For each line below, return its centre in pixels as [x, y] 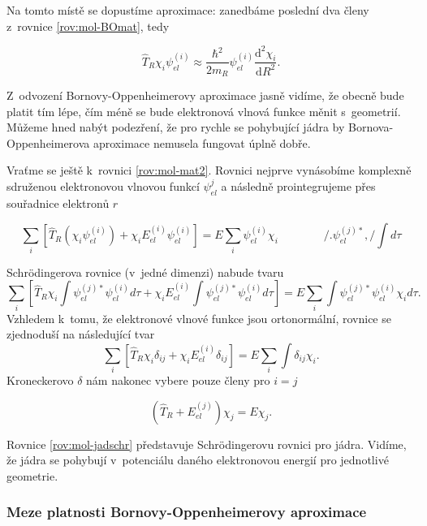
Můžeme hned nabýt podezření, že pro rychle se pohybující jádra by [176, 127]
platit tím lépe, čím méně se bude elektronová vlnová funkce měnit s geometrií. [204, 111]
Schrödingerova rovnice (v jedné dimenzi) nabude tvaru [145, 272]
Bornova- [371, 127]
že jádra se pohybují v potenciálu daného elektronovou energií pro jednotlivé [198, 460]
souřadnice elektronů [58, 203]
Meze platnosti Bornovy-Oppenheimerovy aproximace [187, 512]
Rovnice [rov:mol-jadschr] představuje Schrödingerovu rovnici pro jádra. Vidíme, [207, 444]
